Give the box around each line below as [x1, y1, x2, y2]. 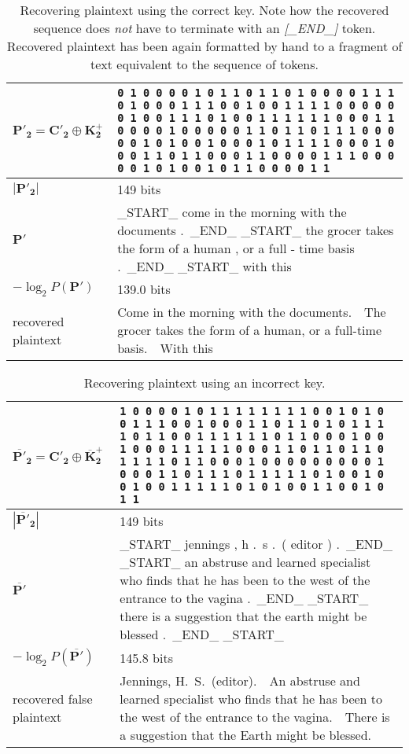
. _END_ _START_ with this [117, 257, 292, 275]
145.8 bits [120, 648, 173, 667]
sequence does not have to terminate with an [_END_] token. [33, 19, 376, 37]
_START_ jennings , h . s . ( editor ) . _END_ [120, 535, 393, 553]
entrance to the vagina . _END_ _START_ [120, 589, 369, 607]
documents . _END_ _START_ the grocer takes [117, 221, 394, 239]
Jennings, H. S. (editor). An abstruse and [120, 671, 360, 690]
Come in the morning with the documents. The [117, 303, 386, 321]
